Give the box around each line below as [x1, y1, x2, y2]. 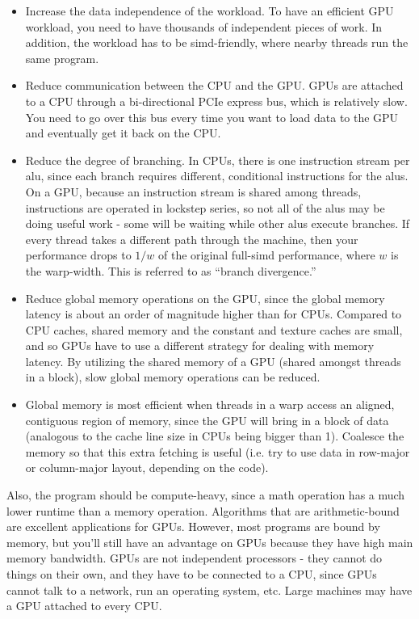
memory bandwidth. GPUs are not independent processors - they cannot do [6, 550, 383, 566]
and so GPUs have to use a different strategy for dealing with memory [25, 337, 375, 354]
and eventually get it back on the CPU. [25, 124, 221, 141]
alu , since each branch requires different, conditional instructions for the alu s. [25, 167, 409, 184]
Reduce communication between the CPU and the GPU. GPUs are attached [25, 77, 404, 94]
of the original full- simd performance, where [158, 246, 375, 263]
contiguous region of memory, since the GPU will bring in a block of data [25, 411, 389, 428]
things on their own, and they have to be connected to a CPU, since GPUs [6, 566, 377, 582]
